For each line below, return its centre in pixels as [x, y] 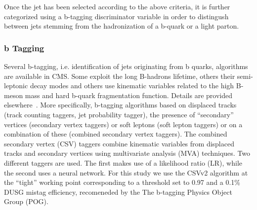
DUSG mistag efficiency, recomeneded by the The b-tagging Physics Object [118, 192]
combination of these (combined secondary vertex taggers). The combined [116, 134]
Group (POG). [26, 201]
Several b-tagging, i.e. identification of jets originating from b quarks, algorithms [126, 66]
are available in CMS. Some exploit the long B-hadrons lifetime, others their [120, 76]
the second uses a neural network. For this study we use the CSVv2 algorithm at [126, 172]
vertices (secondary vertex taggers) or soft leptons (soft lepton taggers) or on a [123, 124]
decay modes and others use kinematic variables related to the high [132, 86]
